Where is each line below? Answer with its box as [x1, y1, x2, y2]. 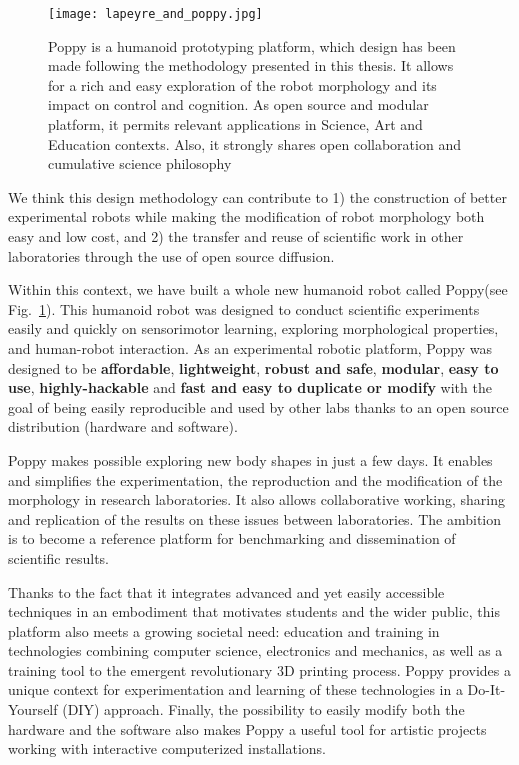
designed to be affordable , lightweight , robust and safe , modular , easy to [8, 357, 499, 378]
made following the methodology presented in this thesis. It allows [48, 55, 454, 76]
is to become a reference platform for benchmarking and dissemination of [8, 528, 456, 549]
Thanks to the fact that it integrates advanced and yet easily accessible [8, 581, 445, 602]
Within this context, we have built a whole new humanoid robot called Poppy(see [8, 279, 508, 300]
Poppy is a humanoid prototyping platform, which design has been [48, 35, 456, 56]
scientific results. [8, 547, 109, 568]
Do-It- [467, 679, 506, 700]
